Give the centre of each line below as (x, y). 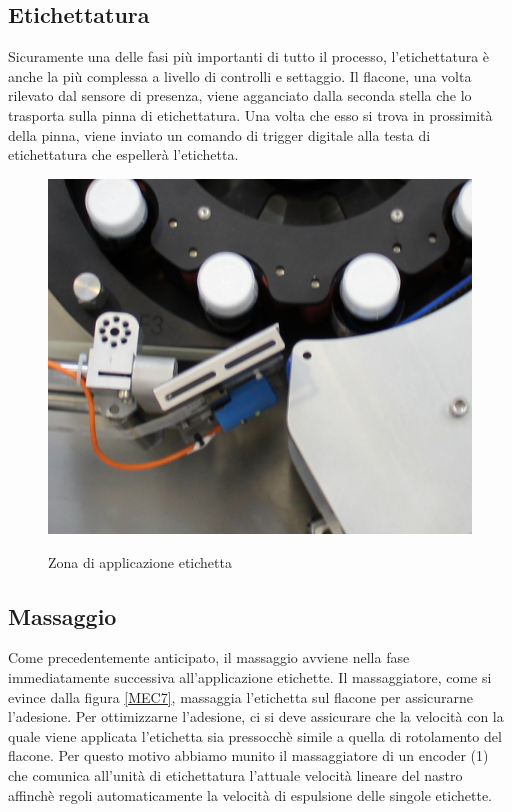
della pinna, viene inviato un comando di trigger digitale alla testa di (219, 134)
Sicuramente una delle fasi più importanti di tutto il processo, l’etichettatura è (249, 56)
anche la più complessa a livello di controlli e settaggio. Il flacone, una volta (240, 75)
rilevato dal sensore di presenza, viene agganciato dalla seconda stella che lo (240, 95)
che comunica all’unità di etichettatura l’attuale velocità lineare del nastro (235, 774)
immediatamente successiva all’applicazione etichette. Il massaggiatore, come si (250, 677)
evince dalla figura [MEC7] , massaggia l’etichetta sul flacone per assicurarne (241, 696)
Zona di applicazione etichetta (140, 561)
